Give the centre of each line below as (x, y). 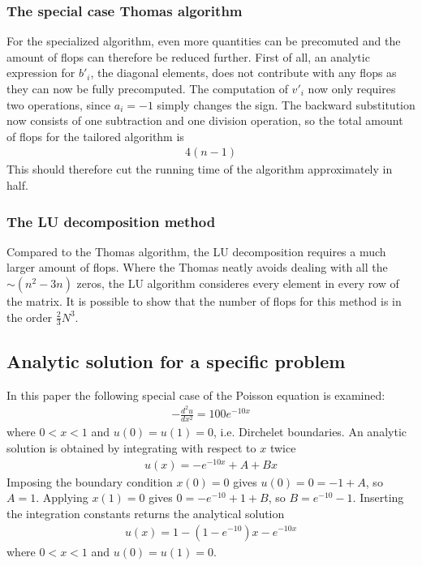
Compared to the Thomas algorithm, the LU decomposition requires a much (196, 251)
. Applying (62, 497)
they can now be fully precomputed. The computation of (147, 88)
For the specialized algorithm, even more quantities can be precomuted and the (204, 41)
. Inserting (378, 497)
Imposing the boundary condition (90, 481)
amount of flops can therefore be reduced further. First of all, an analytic (188, 56)
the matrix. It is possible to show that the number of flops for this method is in (204, 301)
